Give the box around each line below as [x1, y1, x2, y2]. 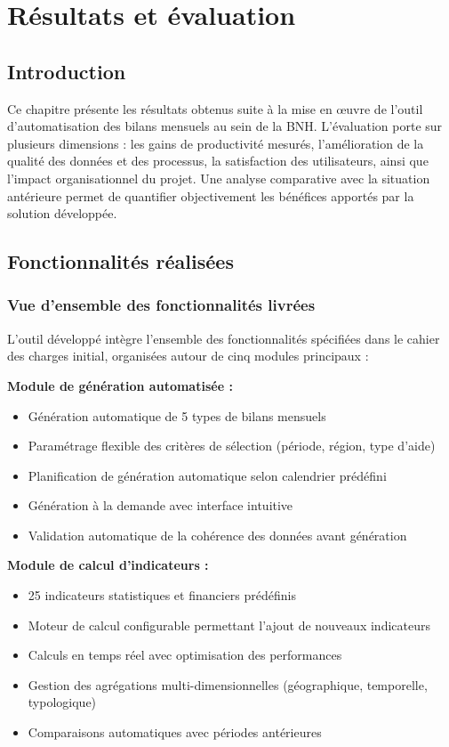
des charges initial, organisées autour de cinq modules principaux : [7, 346, 369, 365]
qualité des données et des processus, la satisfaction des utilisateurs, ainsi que [7, 151, 429, 170]
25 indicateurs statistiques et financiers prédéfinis [28, 586, 296, 605]
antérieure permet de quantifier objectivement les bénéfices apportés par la [7, 186, 414, 205]
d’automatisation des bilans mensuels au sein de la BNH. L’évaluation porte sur [7, 117, 443, 135]
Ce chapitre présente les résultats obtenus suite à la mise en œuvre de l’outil [7, 99, 423, 118]
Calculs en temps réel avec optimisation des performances [28, 646, 342, 664]
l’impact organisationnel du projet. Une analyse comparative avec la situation [7, 168, 430, 187]
